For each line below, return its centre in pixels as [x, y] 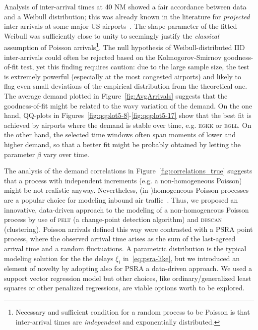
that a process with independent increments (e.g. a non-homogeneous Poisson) [123, 180]
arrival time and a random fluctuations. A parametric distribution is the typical [125, 248]
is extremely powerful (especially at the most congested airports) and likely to [123, 76]
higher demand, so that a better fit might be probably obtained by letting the [123, 144]
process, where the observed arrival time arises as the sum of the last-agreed [120, 239]
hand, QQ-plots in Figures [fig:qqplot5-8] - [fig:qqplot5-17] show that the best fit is [128, 115]
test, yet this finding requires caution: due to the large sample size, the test [135, 67]
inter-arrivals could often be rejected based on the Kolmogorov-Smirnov [113, 57]
